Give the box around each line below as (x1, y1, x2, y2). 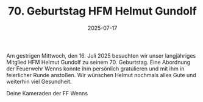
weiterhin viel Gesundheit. (6, 78, 72, 85)
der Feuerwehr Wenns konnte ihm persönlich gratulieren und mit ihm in (6, 65, 185, 72)
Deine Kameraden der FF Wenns (6, 89, 88, 97)
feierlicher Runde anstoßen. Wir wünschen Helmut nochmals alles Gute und (6, 71, 196, 78)
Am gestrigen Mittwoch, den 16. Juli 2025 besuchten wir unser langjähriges (6, 52, 196, 59)
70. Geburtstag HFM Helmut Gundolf (8, 4, 197, 18)
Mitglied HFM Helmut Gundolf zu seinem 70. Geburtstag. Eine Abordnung (6, 58, 191, 66)
